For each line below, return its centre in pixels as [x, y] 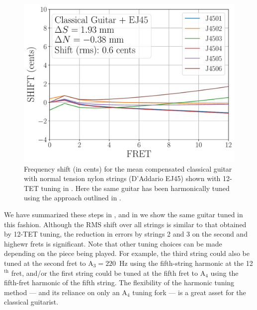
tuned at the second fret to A [49, 263]
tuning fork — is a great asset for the [189, 292]
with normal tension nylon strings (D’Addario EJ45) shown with [122, 178]
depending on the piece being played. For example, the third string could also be [127, 253]
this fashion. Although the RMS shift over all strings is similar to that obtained [125, 224]
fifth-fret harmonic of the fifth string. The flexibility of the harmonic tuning [119, 282]
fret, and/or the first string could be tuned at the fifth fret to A [108, 273]
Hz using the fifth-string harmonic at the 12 [186, 263]
